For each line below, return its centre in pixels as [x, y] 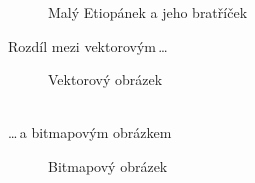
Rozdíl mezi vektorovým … [88, 45]
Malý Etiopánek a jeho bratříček [148, 12]
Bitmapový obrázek [108, 165]
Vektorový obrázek [105, 79]
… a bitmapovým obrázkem [90, 132]
